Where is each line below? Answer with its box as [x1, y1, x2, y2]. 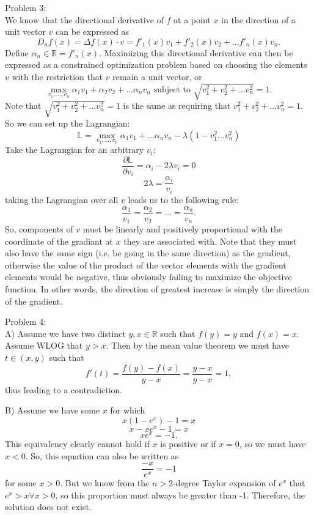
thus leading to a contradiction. [5, 383, 123, 396]
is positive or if [160, 437, 216, 450]
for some [5, 476, 37, 489]
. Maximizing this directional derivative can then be [99, 46, 293, 59]
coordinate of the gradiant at [5, 234, 114, 247]
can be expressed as [56, 25, 130, 38]
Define [5, 46, 29, 59]
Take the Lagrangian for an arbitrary [5, 143, 144, 156]
